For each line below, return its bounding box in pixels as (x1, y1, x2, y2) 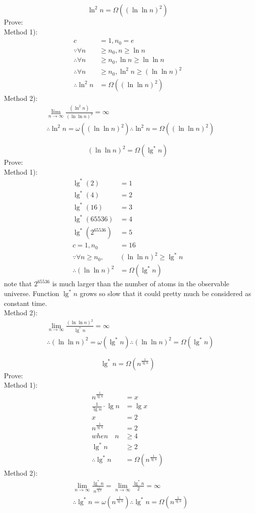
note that (4, 278, 32, 289)
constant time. (4, 298, 47, 308)
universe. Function (4, 288, 59, 299)
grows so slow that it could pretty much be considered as (80, 288, 251, 299)
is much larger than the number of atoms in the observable (52, 278, 229, 289)
